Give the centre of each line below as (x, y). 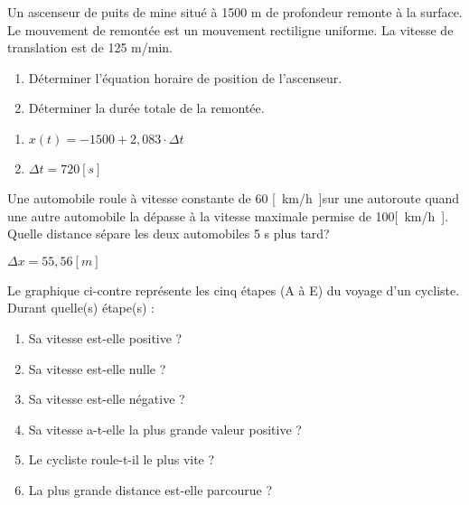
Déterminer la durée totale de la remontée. (146, 108)
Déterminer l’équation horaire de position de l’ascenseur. (185, 77)
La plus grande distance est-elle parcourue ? (150, 489)
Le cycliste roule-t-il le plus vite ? (122, 459)
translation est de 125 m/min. (90, 47)
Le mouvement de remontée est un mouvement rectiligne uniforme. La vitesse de (230, 29)
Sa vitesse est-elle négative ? (107, 399)
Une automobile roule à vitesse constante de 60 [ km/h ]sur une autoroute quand (234, 197)
